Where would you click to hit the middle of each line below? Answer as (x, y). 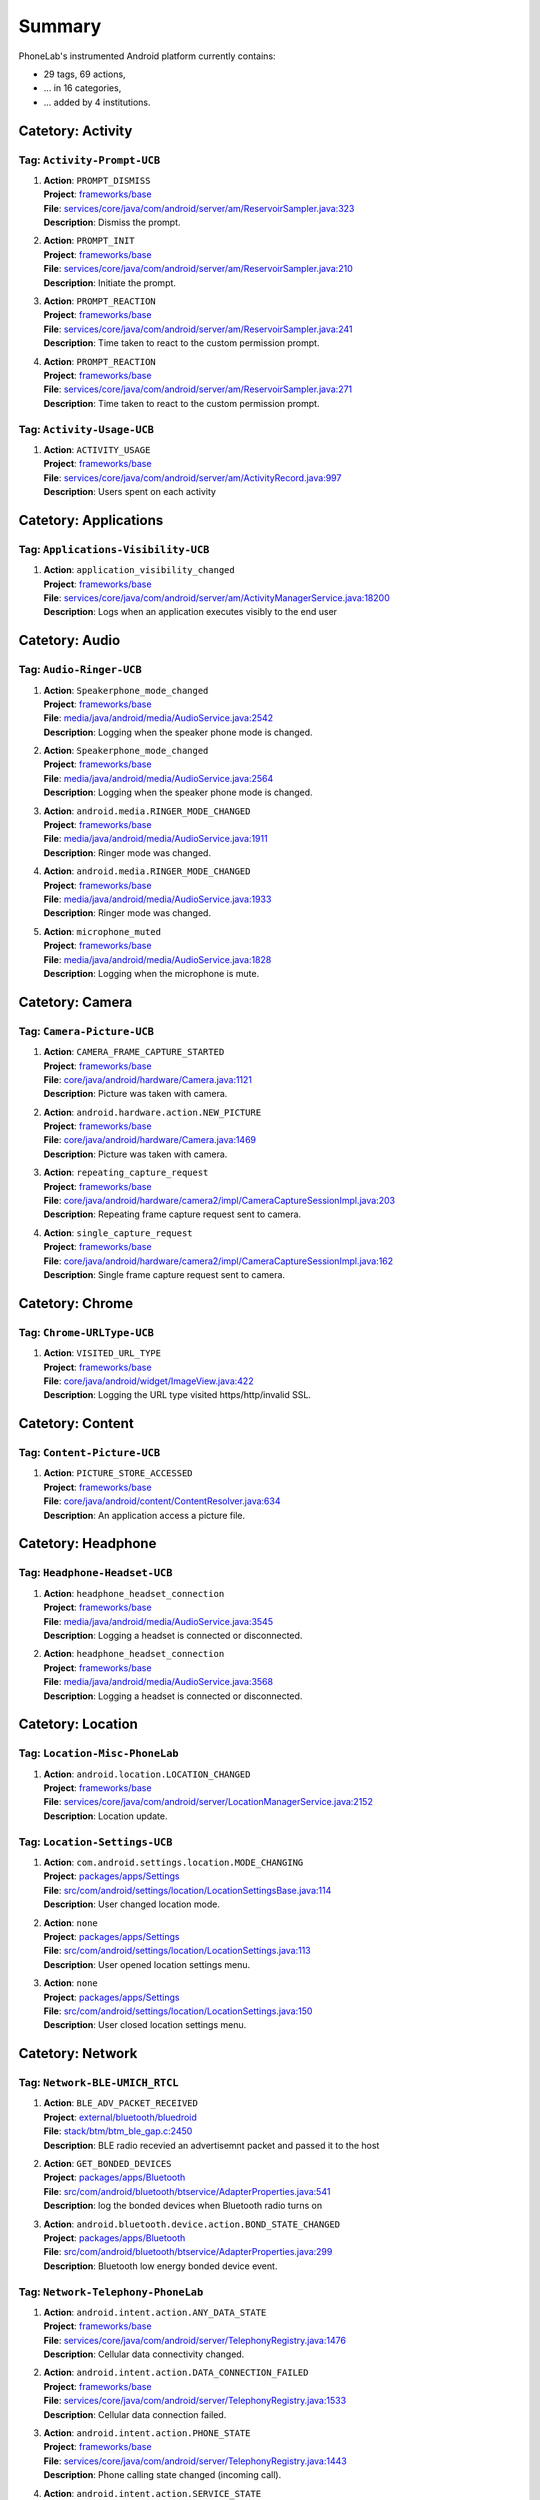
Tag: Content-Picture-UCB (89, 1453)
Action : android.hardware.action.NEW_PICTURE (152, 1112)
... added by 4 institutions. (97, 102)
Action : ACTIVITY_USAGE (97, 449)
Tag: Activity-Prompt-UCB (89, 160)
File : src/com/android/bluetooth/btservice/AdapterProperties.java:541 (187, 2191)
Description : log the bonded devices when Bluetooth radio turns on (183, 2206)
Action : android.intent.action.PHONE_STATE (147, 2433)
